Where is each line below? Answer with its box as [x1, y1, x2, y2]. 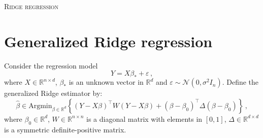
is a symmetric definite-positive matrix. [4, 124, 126, 134]
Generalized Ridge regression [4, 30, 213, 51]
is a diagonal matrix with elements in [86, 113, 203, 124]
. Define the [222, 77, 259, 87]
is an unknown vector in [69, 77, 144, 87]
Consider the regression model [4, 60, 98, 71]
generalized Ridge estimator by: [4, 88, 103, 98]
